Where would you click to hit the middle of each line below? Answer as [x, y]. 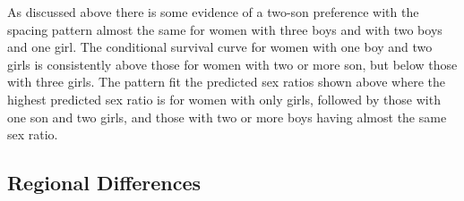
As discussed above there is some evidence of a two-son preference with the [213, 12]
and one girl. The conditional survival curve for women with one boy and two [220, 47]
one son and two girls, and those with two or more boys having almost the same [227, 117]
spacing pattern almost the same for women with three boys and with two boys [225, 29]
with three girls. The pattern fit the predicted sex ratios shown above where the [226, 82]
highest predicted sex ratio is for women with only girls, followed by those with [224, 99]
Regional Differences [104, 183]
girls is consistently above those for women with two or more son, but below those [232, 64]
